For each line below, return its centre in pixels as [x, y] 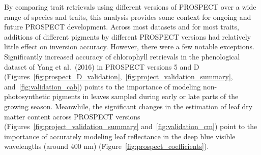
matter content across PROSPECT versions [72, 116]
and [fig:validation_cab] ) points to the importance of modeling [103, 86]
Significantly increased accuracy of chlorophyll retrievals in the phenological [122, 56]
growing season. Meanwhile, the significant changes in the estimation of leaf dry [128, 106]
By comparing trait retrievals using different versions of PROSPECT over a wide [130, 7]
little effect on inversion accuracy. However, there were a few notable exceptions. [129, 46]
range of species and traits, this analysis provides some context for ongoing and [128, 17]
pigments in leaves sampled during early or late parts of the [145, 96]
